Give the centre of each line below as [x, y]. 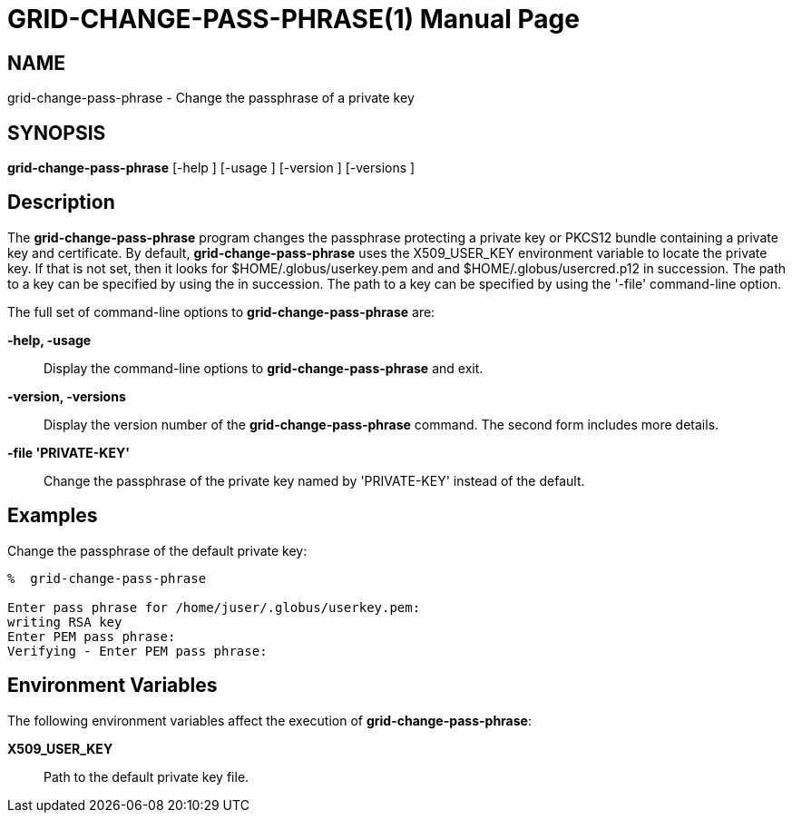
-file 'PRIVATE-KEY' [68, 452]
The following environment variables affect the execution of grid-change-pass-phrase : [269, 720]
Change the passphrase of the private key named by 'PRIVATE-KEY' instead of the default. [314, 480]
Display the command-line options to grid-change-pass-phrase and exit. [264, 368]
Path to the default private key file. [147, 776]
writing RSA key [65, 622]
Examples [53, 516]
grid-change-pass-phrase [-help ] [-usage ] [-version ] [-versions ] [211, 168]
